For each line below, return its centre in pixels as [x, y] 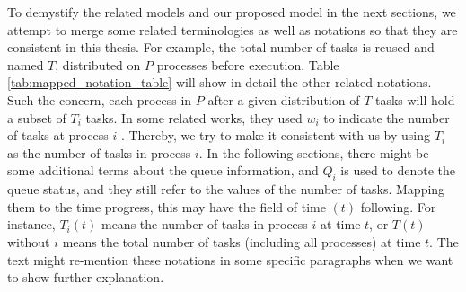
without [29, 241]
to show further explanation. [86, 277]
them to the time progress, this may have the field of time [167, 206]
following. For [398, 206]
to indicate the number [387, 117]
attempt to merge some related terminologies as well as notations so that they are [233, 29]
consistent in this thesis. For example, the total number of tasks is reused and [221, 47]
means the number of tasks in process [204, 224]
